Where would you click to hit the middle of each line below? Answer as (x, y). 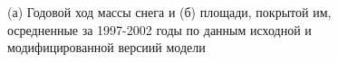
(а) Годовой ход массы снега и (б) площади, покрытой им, (169, 12)
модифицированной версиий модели (106, 47)
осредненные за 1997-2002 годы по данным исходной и (159, 29)
